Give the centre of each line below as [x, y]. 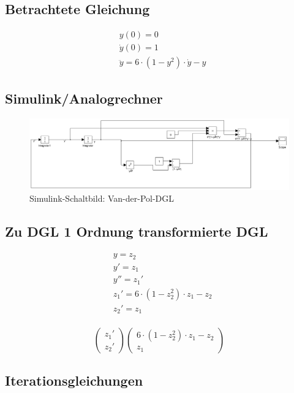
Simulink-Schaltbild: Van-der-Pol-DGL [102, 198]
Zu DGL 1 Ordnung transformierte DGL [137, 231]
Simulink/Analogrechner [84, 98]
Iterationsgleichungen [74, 380]
